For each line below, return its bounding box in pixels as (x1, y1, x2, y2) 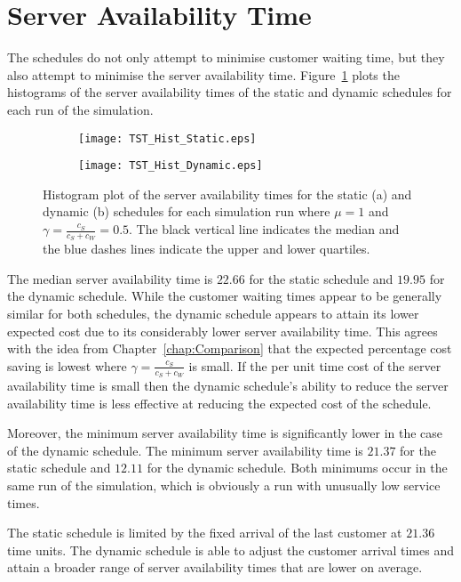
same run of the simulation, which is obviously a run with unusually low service (7, 476, 441, 494)
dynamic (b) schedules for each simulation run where (43, 202, 330, 221)
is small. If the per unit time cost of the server (188, 356, 441, 375)
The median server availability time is (7, 269, 213, 287)
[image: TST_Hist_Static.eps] (78, 132, 257, 145)
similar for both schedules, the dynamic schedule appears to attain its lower (7, 304, 419, 323)
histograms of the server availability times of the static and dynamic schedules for (7, 83, 452, 101)
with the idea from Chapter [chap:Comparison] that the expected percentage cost (7, 339, 452, 358)
